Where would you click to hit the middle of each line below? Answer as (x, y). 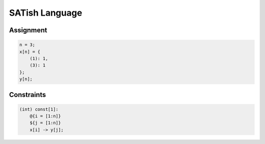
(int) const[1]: (39, 109)
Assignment (28, 30)
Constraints (27, 95)
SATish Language (46, 13)
